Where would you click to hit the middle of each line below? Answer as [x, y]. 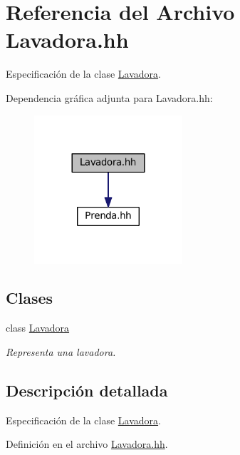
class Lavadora [38, 328]
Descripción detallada [87, 390]
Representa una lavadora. [61, 351]
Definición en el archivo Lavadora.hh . [87, 444]
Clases [30, 298]
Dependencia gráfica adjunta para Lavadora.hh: [109, 97]
